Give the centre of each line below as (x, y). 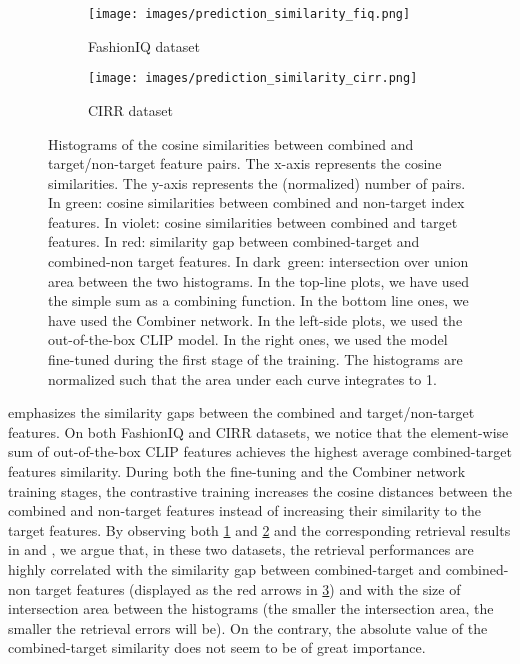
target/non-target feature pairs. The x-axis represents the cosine (245, 163)
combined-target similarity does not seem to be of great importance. (217, 647)
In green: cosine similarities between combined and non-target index (256, 202)
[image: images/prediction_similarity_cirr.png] (253, 78)
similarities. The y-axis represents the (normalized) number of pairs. (257, 182)
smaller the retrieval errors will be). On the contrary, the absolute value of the (248, 627)
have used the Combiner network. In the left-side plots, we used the (255, 319)
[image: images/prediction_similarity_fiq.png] (249, 14)
